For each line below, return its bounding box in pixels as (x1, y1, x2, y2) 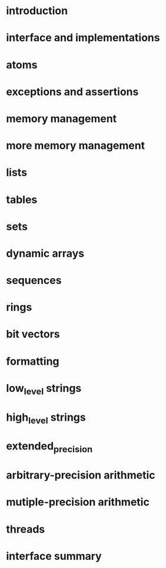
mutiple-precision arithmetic (6, 496, 150, 509)
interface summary (6, 549, 102, 563)
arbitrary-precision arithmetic (6, 468, 155, 482)
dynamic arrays (6, 246, 84, 260)
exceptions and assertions (6, 85, 139, 98)
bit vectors (6, 328, 60, 341)
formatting (6, 355, 60, 368)
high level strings (6, 411, 87, 426)
